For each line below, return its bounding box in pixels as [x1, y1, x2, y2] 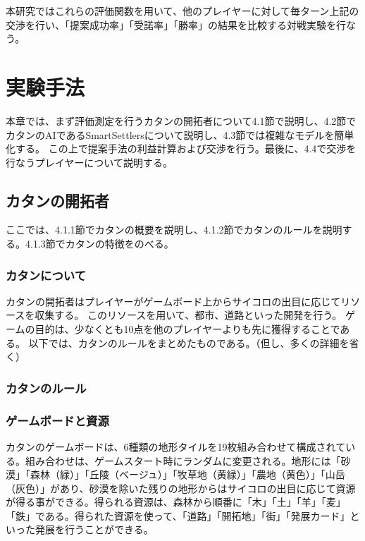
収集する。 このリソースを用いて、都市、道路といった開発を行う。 [35, 308, 342, 322]
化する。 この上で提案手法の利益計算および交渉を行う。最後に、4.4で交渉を [6, 141, 357, 156]
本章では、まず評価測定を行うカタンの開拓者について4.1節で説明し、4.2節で [6, 113, 357, 128]
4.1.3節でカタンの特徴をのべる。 [25, 236, 174, 251]
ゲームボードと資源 [6, 411, 109, 429]
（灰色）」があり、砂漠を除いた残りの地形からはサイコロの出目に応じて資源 [6, 480, 356, 495]
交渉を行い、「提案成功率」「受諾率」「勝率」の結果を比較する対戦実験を [6, 17, 336, 32]
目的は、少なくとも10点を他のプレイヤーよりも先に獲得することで [35, 322, 340, 336]
